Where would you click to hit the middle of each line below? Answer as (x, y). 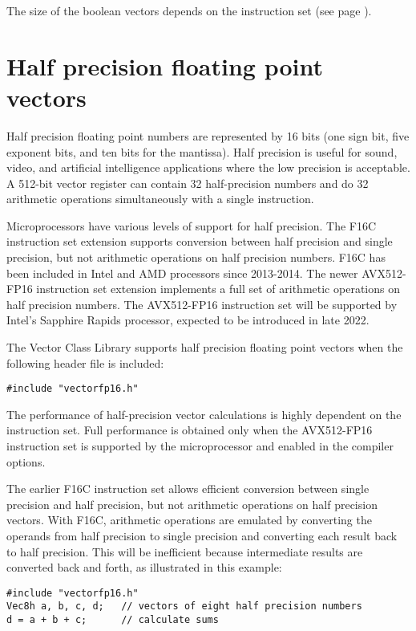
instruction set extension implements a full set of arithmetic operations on (218, 289)
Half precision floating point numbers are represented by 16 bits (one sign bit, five (208, 135)
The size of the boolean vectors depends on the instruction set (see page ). (189, 10)
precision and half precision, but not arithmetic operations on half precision (192, 504)
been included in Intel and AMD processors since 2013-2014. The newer (182, 273)
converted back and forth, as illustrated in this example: (144, 567)
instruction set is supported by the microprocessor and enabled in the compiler (200, 446)
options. (26, 461)
